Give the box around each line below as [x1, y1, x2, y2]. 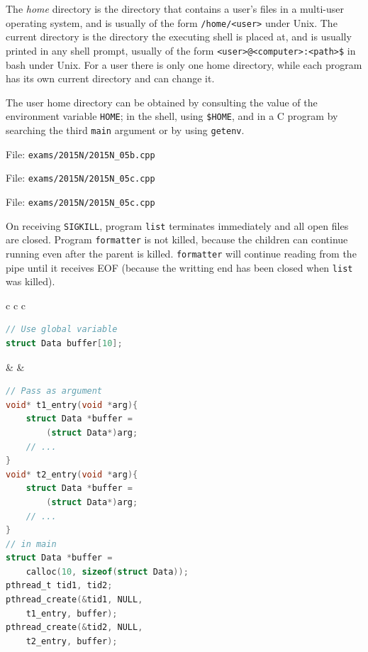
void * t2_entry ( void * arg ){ [6, 469, 138, 480]
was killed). [6, 274, 55, 289]
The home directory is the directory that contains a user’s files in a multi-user [6, 1, 344, 16]
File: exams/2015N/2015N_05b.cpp [6, 146, 155, 161]
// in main [6, 538, 57, 549]
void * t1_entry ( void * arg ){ [6, 399, 138, 410]
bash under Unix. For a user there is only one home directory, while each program [6, 57, 362, 72]
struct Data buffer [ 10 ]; [6, 338, 123, 348]
